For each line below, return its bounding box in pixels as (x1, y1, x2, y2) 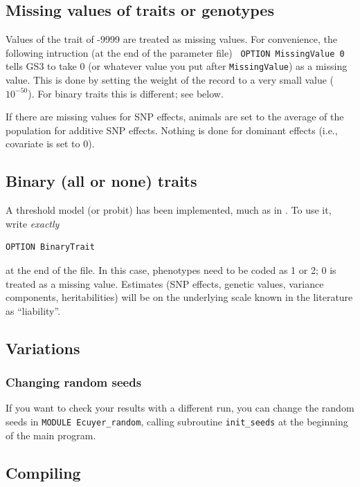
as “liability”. (6, 303, 61, 318)
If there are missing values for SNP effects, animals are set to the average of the (6, 109, 344, 124)
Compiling (6, 461, 81, 483)
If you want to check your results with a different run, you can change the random (6, 401, 354, 415)
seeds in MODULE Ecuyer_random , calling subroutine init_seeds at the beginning (6, 414, 348, 429)
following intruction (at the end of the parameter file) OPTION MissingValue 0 (6, 45, 345, 59)
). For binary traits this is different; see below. (28, 86, 224, 100)
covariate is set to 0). (6, 136, 95, 151)
